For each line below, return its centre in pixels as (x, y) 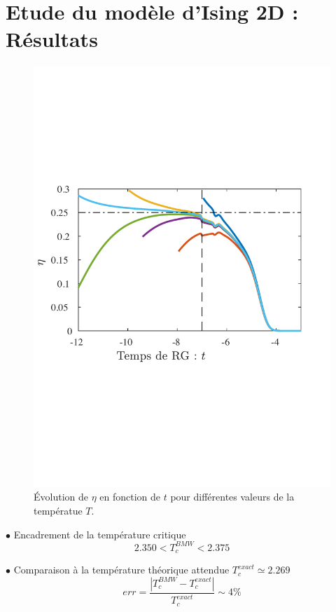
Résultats (52, 39)
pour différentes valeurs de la (232, 497)
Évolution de (61, 497)
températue (58, 511)
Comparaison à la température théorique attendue (121, 570)
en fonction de (130, 497)
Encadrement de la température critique (100, 534)
